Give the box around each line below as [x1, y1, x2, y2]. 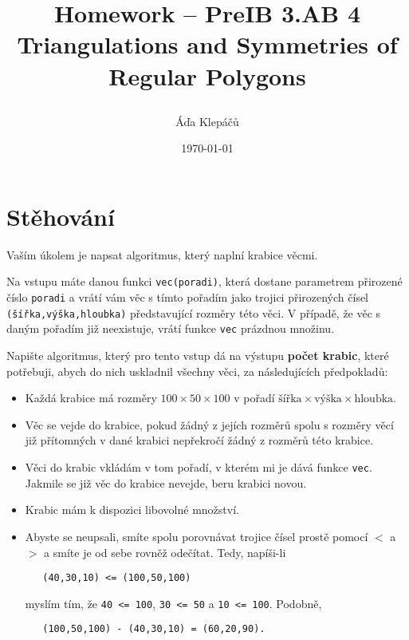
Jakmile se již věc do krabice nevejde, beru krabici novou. [25, 474, 307, 491]
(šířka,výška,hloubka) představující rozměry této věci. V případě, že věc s [6, 304, 381, 321]
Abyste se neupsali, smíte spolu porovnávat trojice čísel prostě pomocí [25, 527, 368, 544]
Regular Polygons [108, 59, 306, 92]
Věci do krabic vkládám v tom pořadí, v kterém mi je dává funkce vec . [25, 459, 372, 476]
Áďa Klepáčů [175, 113, 239, 129]
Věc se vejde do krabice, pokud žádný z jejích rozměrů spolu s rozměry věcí [25, 416, 394, 433]
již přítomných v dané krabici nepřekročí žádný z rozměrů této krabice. [25, 432, 374, 448]
